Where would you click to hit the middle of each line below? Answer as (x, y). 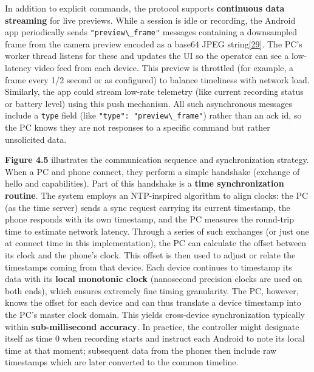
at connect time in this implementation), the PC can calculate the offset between (156, 243)
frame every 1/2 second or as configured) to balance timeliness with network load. (157, 79)
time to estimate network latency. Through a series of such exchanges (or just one (157, 231)
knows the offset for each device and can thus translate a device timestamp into (153, 302)
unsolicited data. (36, 139)
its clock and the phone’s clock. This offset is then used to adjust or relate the (150, 255)
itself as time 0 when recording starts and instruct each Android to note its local (155, 338)
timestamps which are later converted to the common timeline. (122, 362)
